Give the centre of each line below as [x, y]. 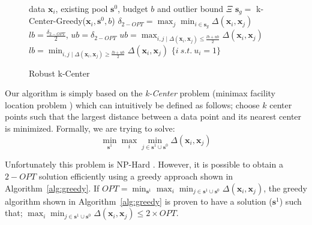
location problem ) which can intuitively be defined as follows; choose [132, 104]
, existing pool [82, 8]
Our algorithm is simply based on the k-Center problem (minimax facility [140, 93]
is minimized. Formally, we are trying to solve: [90, 128]
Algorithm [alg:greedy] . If [52, 188]
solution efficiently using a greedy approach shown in [136, 176]
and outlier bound [190, 8]
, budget [133, 8]
